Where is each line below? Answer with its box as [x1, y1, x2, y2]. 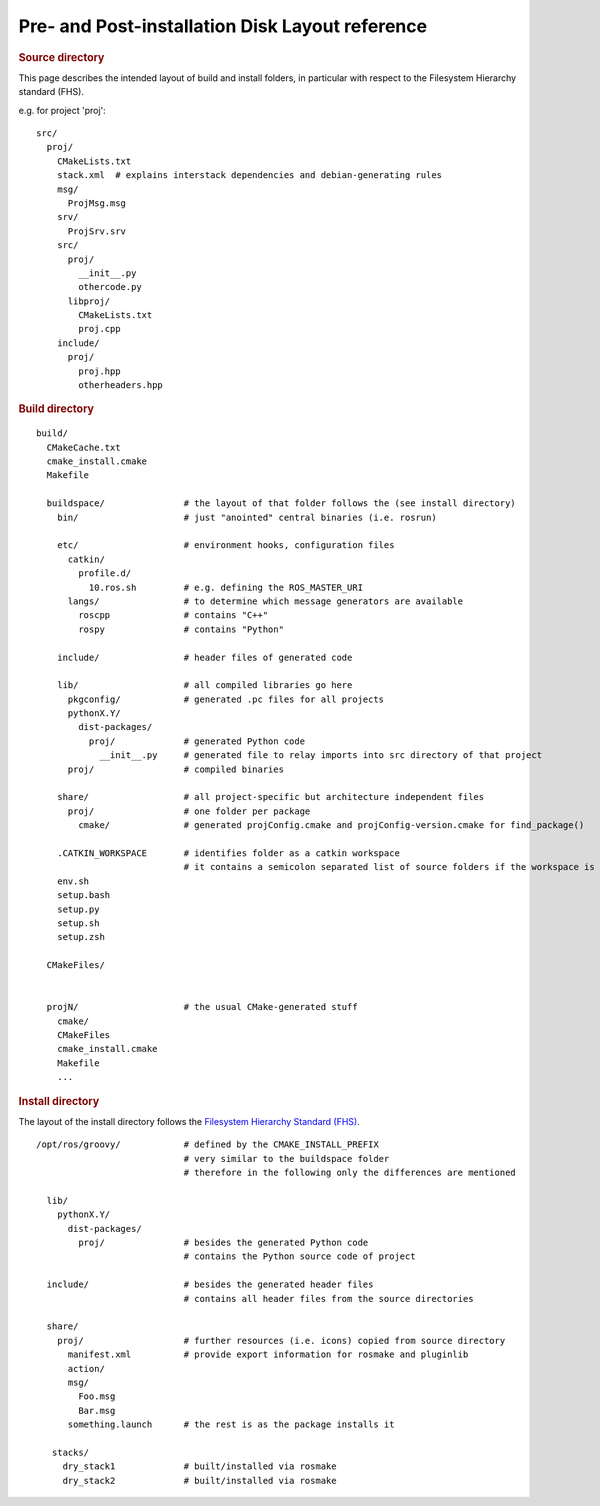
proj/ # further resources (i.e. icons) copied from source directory [56, 1335, 506, 1346]
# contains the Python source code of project [183, 1251, 416, 1262]
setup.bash [56, 890, 111, 901]
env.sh [56, 875, 90, 887]
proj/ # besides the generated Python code [78, 1237, 369, 1249]
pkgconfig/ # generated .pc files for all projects [67, 693, 385, 705]
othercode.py [78, 281, 142, 293]
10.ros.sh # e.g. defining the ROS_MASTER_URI [88, 581, 364, 593]
